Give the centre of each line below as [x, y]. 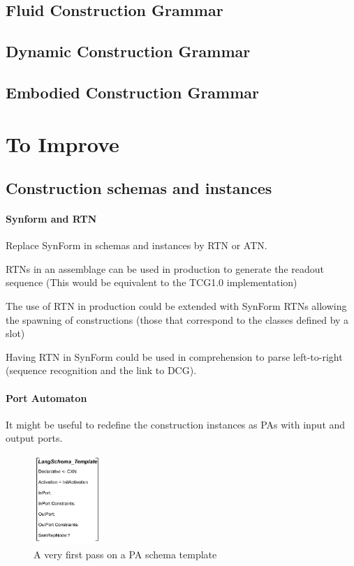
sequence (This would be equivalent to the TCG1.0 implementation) [152, 282]
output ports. [34, 438]
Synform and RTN [51, 219]
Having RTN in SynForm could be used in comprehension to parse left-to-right [174, 356]
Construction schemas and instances [139, 188]
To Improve [62, 143]
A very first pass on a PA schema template [125, 554]
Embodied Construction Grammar [133, 92]
